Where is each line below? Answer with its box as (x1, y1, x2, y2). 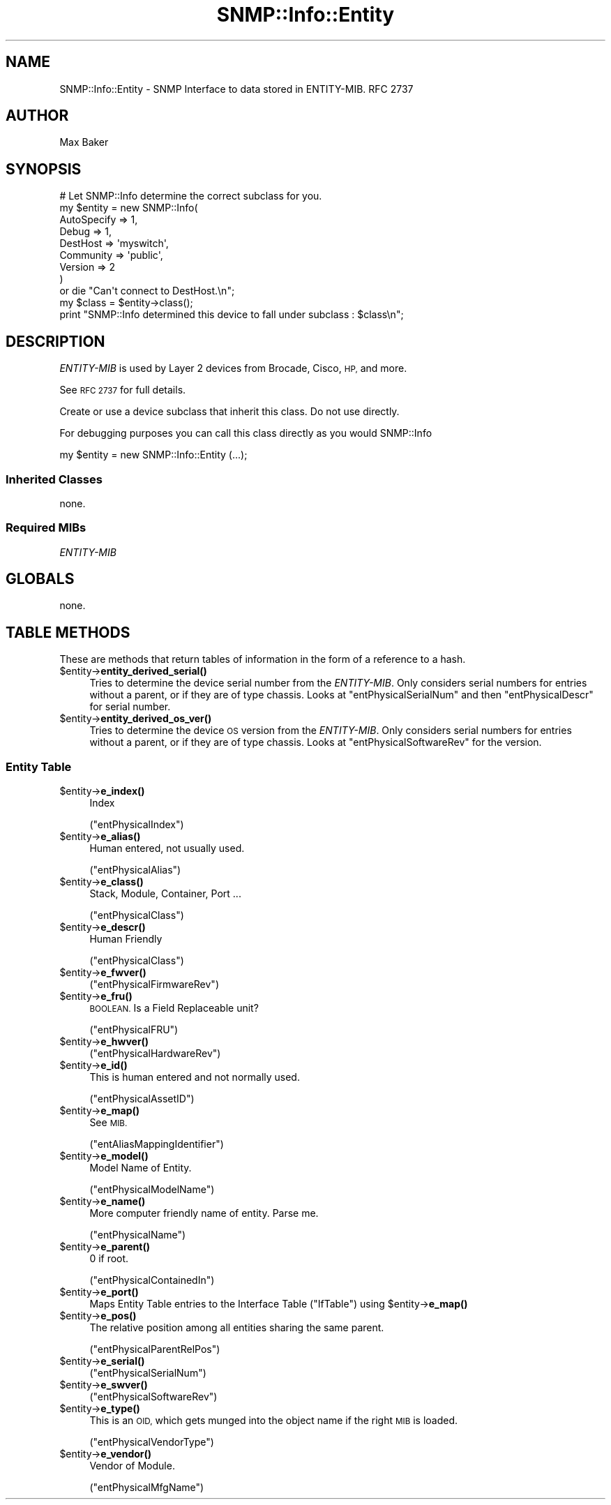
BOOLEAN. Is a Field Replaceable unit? (89, 1002, 259, 1014)
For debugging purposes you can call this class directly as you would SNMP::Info (59, 427, 432, 440)
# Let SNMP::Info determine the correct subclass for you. (59, 190, 322, 202)
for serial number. (89, 701, 171, 713)
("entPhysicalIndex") (89, 818, 184, 831)
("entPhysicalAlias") (89, 864, 181, 876)
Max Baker (59, 136, 109, 149)
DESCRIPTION (6, 332, 105, 350)
